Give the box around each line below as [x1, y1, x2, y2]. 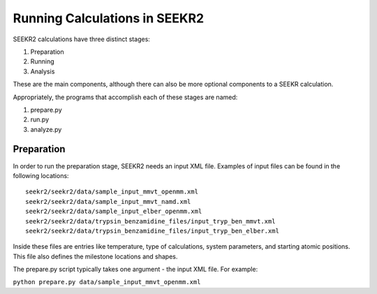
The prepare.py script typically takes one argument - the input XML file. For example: [13, 265, 258, 274]
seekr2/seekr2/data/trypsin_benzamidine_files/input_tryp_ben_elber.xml [25, 227, 279, 235]
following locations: [13, 171, 69, 179]
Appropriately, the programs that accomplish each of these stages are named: [13, 93, 238, 101]
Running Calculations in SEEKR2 [13, 10, 205, 26]
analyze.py [30, 125, 62, 133]
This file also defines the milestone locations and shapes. [13, 252, 178, 260]
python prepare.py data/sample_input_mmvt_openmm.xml [13, 278, 201, 286]
